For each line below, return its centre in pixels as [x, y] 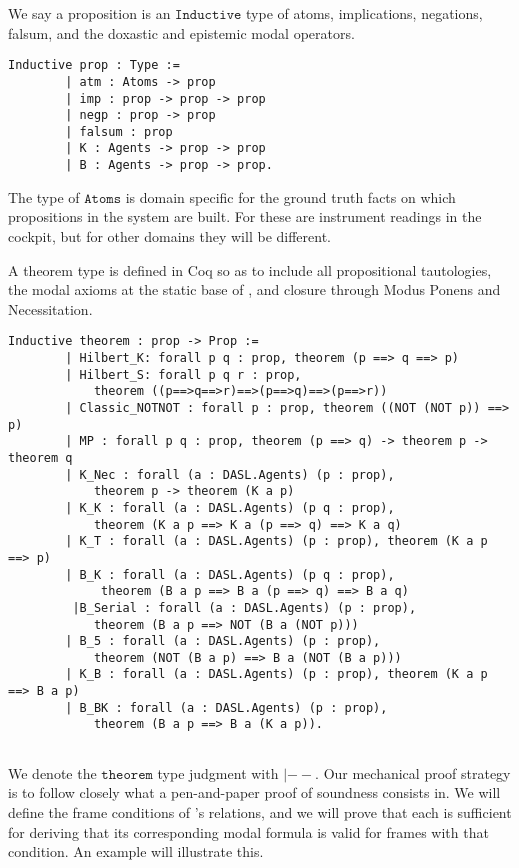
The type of [44, 196]
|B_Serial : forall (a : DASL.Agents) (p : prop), [244, 607]
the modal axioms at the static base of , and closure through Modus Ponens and [254, 289]
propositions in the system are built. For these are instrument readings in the [245, 216]
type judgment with [218, 772]
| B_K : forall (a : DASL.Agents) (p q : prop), [230, 574]
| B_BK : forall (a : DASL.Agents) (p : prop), [226, 707]
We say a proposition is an [89, 13]
